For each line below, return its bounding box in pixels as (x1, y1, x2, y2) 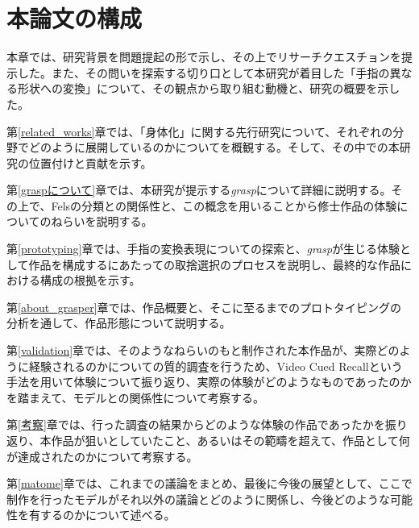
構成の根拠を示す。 (39, 272, 141, 289)
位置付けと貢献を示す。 (28, 154, 152, 171)
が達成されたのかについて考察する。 (6, 447, 198, 464)
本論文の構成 (6, 2, 143, 35)
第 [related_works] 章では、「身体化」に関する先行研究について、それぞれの (6, 123, 393, 139)
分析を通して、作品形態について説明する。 (6, 314, 231, 331)
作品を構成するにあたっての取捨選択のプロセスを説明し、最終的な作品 (28, 256, 400, 272)
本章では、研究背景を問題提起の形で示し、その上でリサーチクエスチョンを (6, 48, 401, 65)
